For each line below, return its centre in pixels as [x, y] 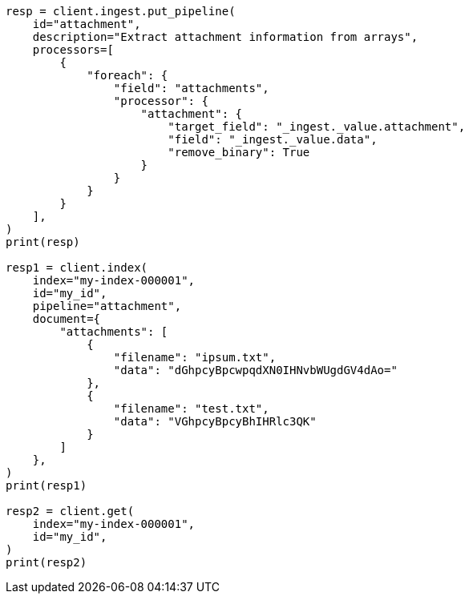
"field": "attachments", [191, 88]
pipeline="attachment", [107, 306]
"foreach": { [127, 75]
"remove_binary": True [239, 152]
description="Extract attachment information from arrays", [225, 37]
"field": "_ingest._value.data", [273, 139]
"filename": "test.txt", [191, 409]
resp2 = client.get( [70, 511]
